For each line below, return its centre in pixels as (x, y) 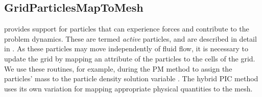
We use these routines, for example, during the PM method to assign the (118, 68)
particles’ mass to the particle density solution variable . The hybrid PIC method (131, 78)
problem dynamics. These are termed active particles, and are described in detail (130, 38)
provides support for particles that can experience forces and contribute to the (127, 29)
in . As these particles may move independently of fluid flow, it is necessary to (126, 48)
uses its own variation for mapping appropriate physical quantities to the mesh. (128, 88)
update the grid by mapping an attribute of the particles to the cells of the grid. (130, 58)
